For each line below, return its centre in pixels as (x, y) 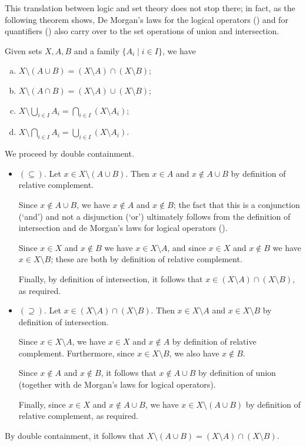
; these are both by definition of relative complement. (147, 259)
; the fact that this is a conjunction (237, 204)
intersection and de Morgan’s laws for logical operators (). (123, 228)
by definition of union (237, 373)
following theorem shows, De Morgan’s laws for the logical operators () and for (147, 19)
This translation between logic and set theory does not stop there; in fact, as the (150, 8)
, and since (187, 247)
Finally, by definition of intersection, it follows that (111, 278)
